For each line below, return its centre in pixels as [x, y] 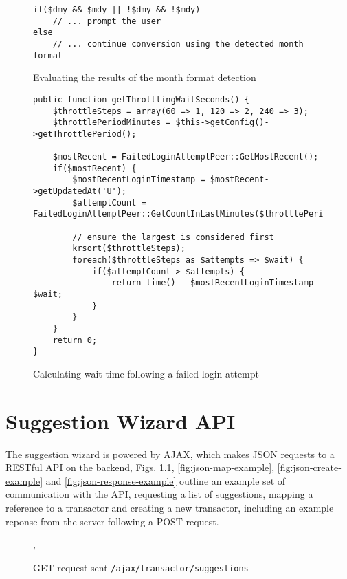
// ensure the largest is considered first [173, 237]
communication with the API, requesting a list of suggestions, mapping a [159, 494]
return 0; [75, 340]
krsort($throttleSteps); [129, 249]
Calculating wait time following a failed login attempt [146, 373]
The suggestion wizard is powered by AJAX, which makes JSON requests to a [170, 454]
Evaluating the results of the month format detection [145, 77]
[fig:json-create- [309, 467]
